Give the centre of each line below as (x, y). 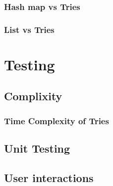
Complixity (33, 96)
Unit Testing (37, 148)
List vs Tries (29, 29)
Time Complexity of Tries (56, 120)
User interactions (49, 177)
